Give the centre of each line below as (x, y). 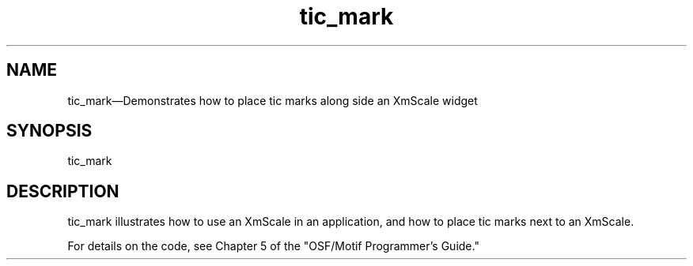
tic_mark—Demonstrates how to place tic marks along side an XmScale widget (273, 100)
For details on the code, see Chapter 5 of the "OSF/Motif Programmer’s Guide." (273, 246)
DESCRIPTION (63, 191)
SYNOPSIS (49, 131)
